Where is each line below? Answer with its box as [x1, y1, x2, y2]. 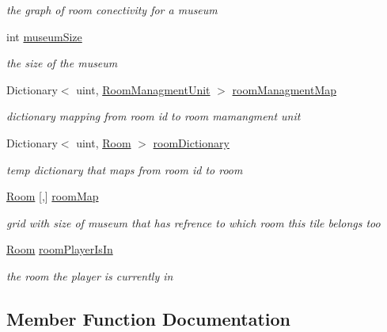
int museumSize [6, 28, 82, 44]
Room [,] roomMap [6, 188, 99, 204]
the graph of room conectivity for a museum [6, 2, 218, 17]
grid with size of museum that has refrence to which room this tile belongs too [6, 214, 381, 231]
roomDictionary [153, 134, 230, 151]
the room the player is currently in [6, 267, 173, 284]
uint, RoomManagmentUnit [76, 81, 211, 97]
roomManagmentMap [232, 81, 337, 97]
